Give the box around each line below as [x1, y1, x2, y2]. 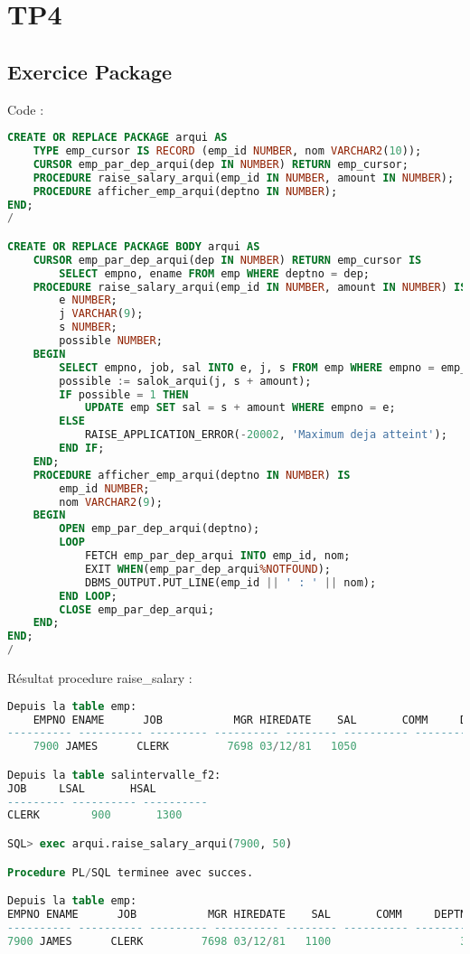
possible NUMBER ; [59, 334, 163, 348]
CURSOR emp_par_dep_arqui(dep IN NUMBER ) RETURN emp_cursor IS [33, 253, 422, 267]
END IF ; [59, 442, 105, 455]
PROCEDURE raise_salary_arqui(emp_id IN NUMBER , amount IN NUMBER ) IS [33, 280, 467, 294]
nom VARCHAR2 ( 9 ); [59, 495, 163, 509]
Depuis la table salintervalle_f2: [7, 768, 221, 781]
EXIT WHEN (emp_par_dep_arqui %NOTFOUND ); [84, 562, 331, 575]
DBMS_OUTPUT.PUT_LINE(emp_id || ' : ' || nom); [84, 575, 377, 589]
